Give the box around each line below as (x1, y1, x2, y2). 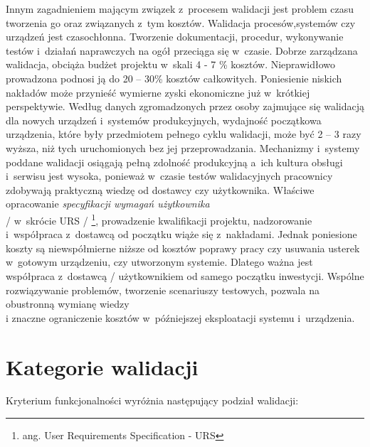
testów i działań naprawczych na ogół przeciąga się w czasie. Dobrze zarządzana (6, 43, 358, 58)
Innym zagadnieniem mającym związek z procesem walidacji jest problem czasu (6, 1, 354, 16)
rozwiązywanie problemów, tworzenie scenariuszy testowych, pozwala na (6, 282, 319, 297)
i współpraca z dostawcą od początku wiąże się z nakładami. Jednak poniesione (6, 227, 357, 242)
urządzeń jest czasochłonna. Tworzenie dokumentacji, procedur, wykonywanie (6, 29, 344, 44)
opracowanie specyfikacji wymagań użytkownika (6, 196, 210, 211)
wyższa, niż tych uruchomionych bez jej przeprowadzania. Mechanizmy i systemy (6, 140, 360, 155)
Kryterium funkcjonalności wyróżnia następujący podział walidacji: (6, 393, 299, 408)
